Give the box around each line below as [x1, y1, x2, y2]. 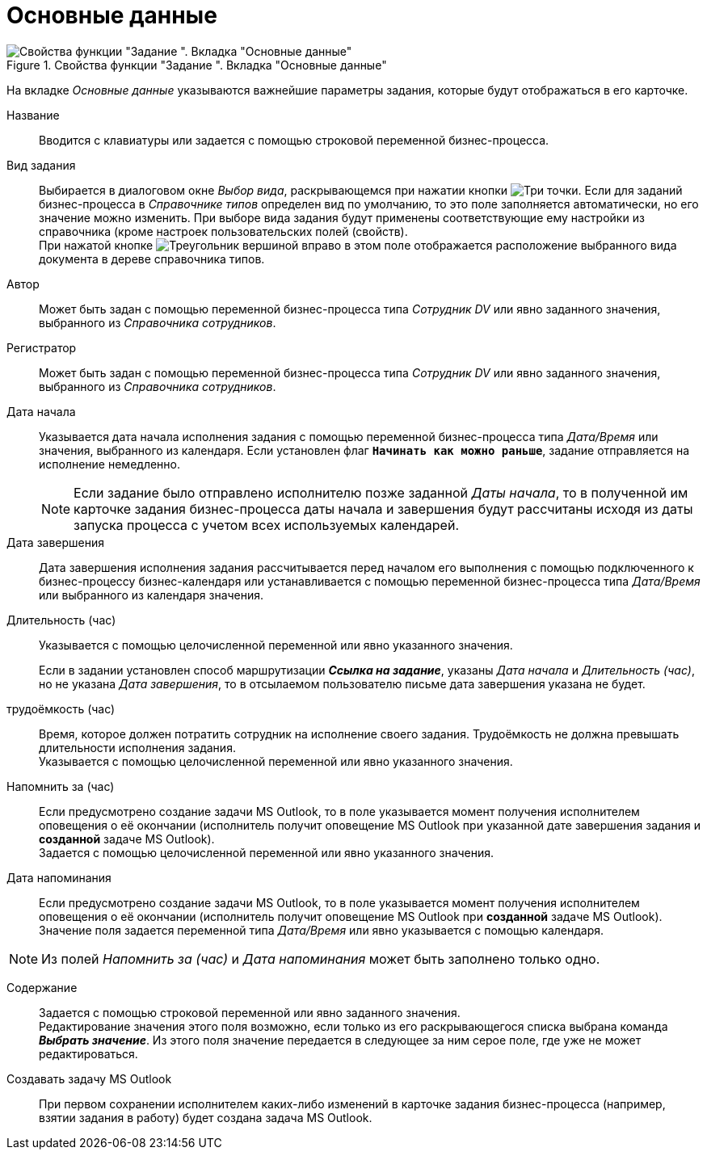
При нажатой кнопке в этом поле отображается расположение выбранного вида [39, 238, 677, 252]
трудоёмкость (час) [6, 701, 116, 716]
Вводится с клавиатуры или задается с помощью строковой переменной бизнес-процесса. [39, 132, 549, 147]
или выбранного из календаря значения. [39, 587, 264, 602]
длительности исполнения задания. [39, 740, 236, 755]
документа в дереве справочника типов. [39, 251, 265, 266]
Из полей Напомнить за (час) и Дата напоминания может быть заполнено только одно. [41, 950, 600, 967]
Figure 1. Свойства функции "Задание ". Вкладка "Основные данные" [6, 57, 387, 72]
